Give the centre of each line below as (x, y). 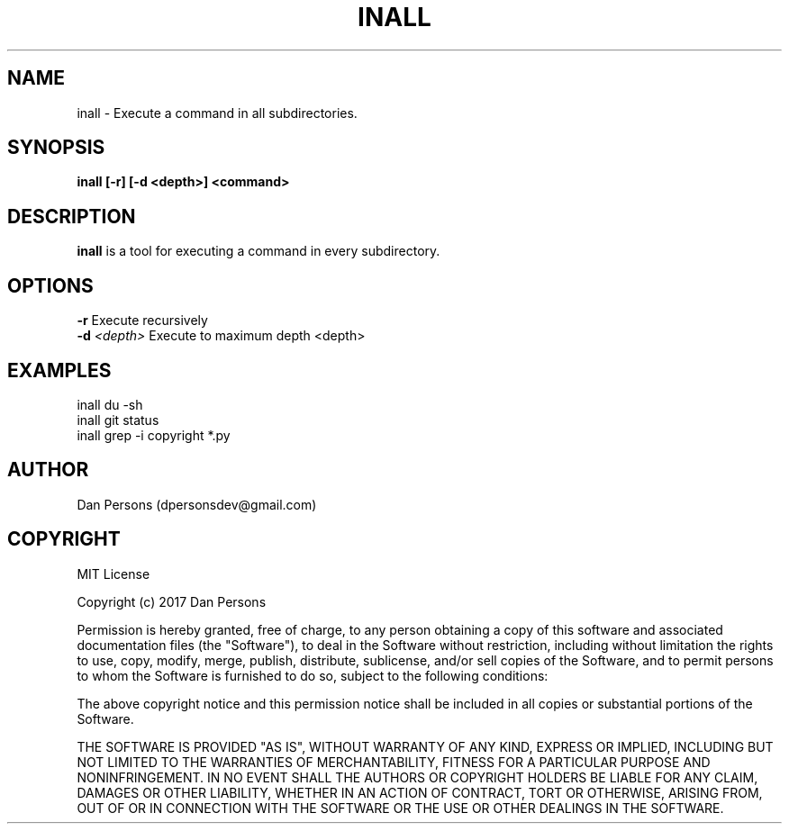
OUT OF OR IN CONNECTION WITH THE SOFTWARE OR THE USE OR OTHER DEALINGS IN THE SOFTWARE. (400, 808)
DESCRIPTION (72, 216)
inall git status (118, 420)
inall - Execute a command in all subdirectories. (217, 113)
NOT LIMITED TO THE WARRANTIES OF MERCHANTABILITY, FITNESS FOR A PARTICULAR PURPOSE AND (394, 762)
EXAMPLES (59, 370)
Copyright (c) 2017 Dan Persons (172, 601)
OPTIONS (50, 285)
